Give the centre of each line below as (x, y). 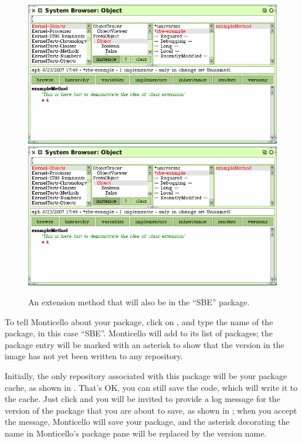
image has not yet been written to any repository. (94, 356)
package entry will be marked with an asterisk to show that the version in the (145, 344)
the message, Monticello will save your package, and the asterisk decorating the (147, 422)
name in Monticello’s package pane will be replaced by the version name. (136, 433)
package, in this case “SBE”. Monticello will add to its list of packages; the (139, 333)
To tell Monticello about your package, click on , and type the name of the (139, 321)
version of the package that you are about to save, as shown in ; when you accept (151, 410)
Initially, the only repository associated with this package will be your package (146, 376)
